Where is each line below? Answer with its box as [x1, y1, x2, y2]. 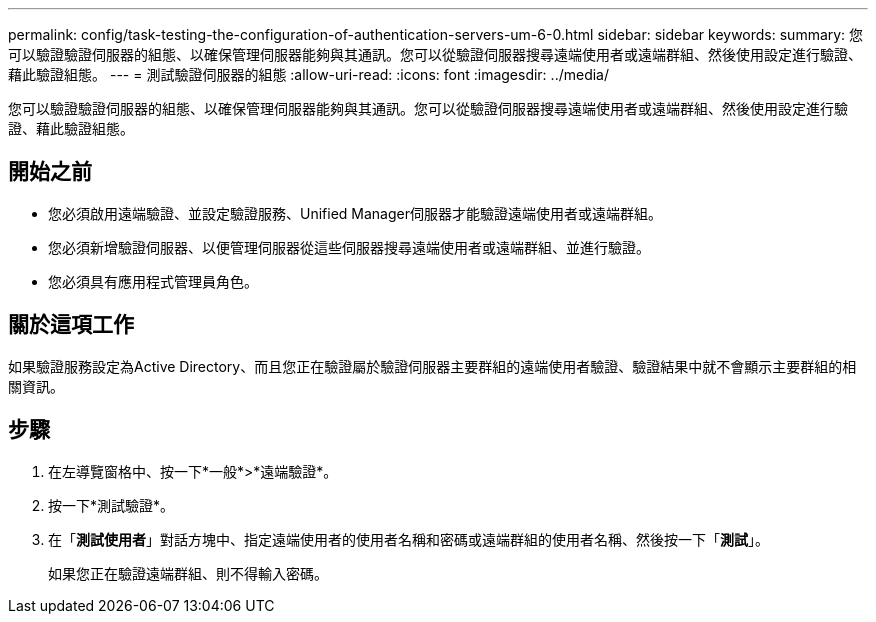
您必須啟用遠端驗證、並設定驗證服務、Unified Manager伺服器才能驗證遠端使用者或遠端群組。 [48, 204, 662, 222]
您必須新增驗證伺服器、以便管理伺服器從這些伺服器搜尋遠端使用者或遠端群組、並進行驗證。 [48, 238, 650, 256]
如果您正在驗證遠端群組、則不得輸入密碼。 [48, 564, 328, 582]
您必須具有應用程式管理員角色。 [48, 272, 258, 290]
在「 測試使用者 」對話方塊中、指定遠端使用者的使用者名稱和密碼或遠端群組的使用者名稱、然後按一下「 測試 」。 [48, 530, 769, 548]
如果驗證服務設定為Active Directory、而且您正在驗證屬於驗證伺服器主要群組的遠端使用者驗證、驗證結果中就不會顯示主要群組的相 [8, 357, 857, 375]
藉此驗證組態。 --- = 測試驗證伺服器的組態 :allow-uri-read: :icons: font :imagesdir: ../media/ [8, 66, 610, 83]
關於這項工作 [8, 312, 134, 338]
